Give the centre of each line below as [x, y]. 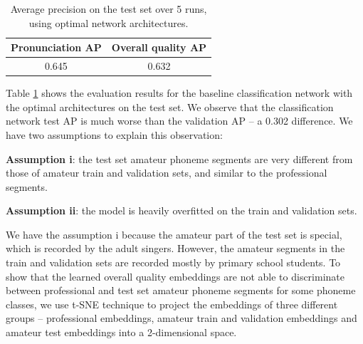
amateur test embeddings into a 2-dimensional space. [121, 332]
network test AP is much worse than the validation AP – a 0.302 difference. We [179, 121]
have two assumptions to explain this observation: [114, 134]
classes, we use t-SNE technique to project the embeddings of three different [172, 304]
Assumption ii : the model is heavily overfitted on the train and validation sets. [181, 210]
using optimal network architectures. [109, 22]
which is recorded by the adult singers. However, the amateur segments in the [175, 248]
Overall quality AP [159, 47]
